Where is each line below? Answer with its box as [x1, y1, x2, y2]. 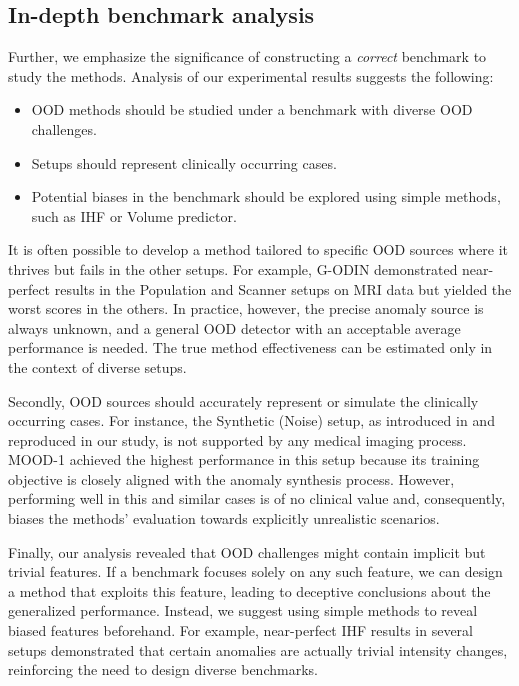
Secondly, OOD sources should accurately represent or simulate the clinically [8, 390, 479, 411]
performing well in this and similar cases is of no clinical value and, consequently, [8, 488, 506, 509]
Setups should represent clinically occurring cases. [31, 152, 337, 173]
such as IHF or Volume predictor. [31, 205, 237, 226]
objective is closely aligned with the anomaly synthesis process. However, [8, 468, 455, 489]
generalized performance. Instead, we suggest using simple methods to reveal [8, 600, 478, 621]
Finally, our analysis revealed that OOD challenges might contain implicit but [8, 541, 486, 562]
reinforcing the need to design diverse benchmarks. [8, 659, 318, 680]
